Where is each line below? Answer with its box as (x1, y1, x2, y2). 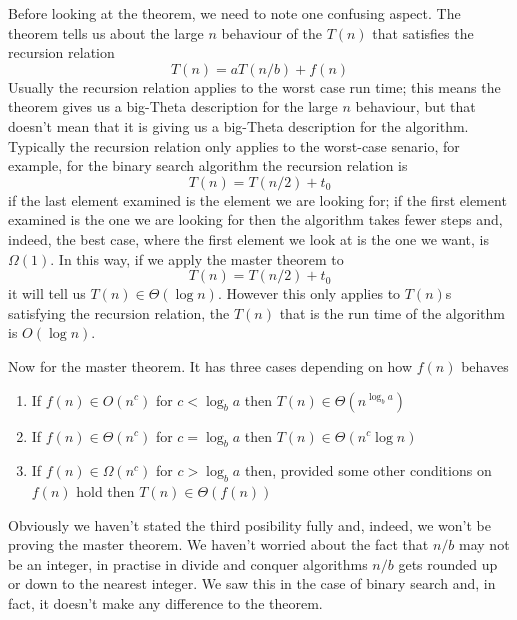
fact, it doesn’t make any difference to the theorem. (8, 593, 323, 614)
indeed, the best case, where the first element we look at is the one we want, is (8, 228, 490, 249)
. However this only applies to (217, 283, 401, 304)
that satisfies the (372, 22, 474, 43)
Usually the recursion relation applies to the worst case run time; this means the (8, 76, 501, 97)
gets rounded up (398, 553, 498, 574)
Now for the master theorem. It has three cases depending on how (8, 355, 413, 376)
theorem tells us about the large (8, 22, 204, 43)
